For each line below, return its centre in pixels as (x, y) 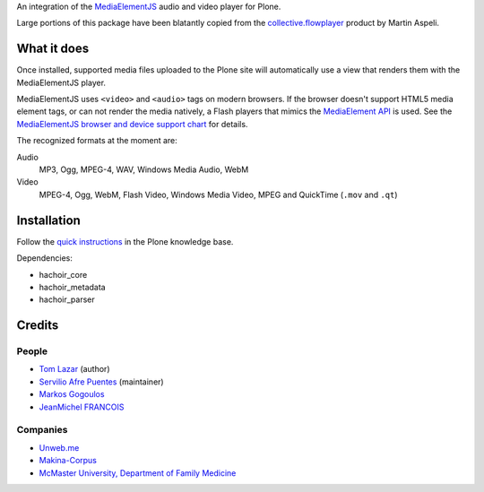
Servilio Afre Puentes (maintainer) (102, 382)
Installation (48, 220)
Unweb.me (59, 447)
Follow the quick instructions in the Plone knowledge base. (125, 241)
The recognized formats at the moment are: (97, 141)
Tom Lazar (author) (75, 369)
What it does (53, 49)
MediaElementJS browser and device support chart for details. (132, 124)
